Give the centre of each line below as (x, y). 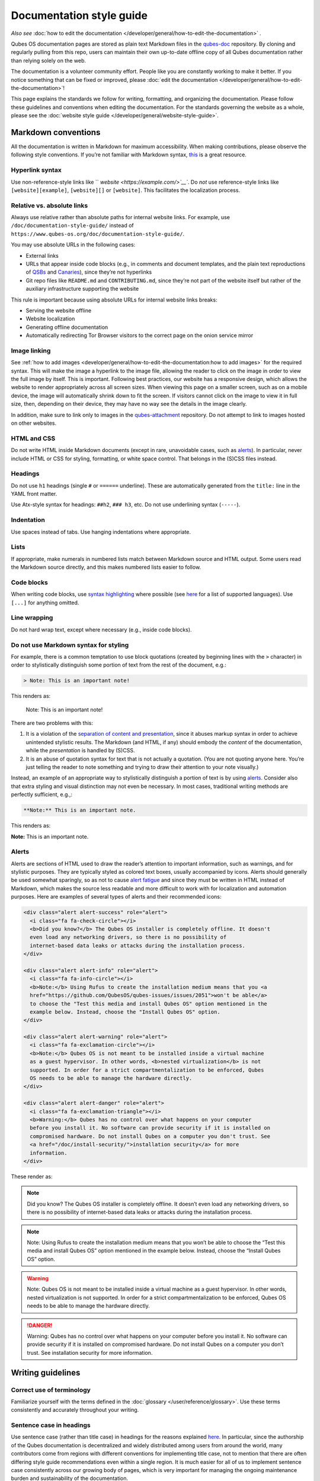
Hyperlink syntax (36, 170)
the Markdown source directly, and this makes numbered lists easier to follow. (106, 567)
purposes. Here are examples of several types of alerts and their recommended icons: (116, 897)
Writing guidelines (46, 1372)
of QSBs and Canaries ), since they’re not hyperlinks (89, 272)
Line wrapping (32, 618)
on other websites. (33, 423)
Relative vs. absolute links (49, 206)
